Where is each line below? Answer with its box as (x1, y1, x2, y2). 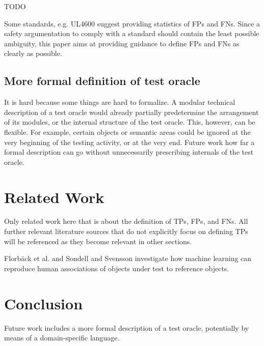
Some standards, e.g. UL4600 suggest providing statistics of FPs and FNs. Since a (4, 18, 260, 28)
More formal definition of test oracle (4, 73, 200, 89)
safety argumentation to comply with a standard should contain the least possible (4, 28, 259, 39)
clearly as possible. (4, 48, 62, 59)
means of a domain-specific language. (4, 332, 120, 343)
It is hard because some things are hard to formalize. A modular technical (4, 97, 235, 107)
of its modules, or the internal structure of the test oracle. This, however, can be (4, 117, 255, 127)
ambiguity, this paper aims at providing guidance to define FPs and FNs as (4, 38, 240, 48)
